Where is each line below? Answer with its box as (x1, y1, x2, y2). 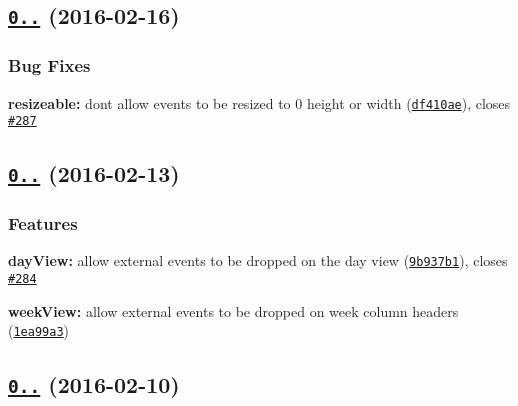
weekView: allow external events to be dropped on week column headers (8, 300, 459, 321)
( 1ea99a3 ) (8, 320, 70, 341)
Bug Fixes (8, 53, 91, 78)
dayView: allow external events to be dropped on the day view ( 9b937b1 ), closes (8, 250, 508, 271)
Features (8, 211, 78, 236)
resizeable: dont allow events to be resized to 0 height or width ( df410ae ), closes (8, 92, 511, 113)
